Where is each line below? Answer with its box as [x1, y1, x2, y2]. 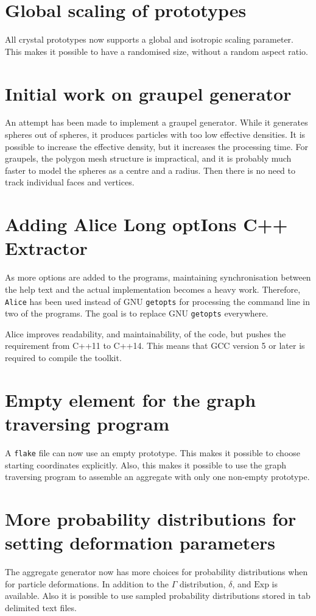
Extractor [5, 235, 88, 260]
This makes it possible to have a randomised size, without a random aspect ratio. [5, 45, 309, 57]
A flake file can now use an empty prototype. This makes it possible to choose [5, 446, 301, 459]
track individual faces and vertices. [5, 176, 135, 188]
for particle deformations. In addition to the [5, 577, 169, 590]
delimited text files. [5, 601, 77, 614]
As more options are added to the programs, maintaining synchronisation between [5, 271, 311, 284]
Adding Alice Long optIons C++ [5, 212, 288, 237]
